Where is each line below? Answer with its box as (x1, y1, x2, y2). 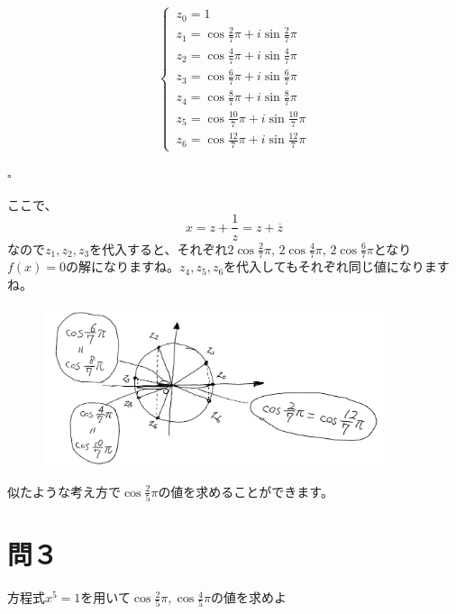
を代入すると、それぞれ (89, 239, 228, 258)
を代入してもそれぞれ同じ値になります (223, 257, 450, 276)
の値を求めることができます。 (158, 481, 333, 500)
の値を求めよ (210, 588, 287, 607)
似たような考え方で (7, 481, 121, 500)
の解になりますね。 (66, 257, 180, 276)
